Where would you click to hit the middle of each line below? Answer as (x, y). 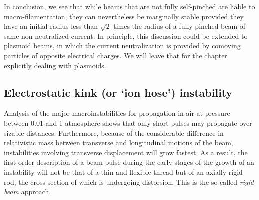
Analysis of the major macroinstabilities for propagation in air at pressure (117, 113)
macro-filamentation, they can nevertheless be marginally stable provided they (124, 16)
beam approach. (28, 192)
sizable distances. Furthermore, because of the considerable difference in (114, 133)
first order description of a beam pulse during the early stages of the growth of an (129, 162)
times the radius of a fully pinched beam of (179, 26)
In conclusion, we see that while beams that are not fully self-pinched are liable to (129, 6)
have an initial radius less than (51, 26)
